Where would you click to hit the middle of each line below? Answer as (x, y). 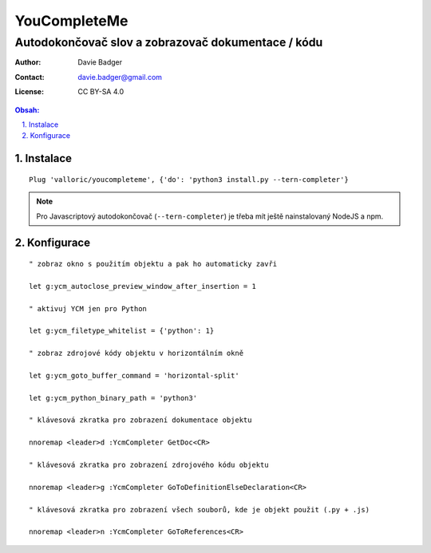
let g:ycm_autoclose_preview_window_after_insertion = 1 (143, 286)
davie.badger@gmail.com (120, 77)
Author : (28, 62)
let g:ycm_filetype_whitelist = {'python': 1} (122, 331)
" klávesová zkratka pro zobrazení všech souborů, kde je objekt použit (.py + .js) (200, 510)
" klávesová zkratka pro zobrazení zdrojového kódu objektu (149, 464)
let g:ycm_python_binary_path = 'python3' (113, 398)
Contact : (30, 77)
